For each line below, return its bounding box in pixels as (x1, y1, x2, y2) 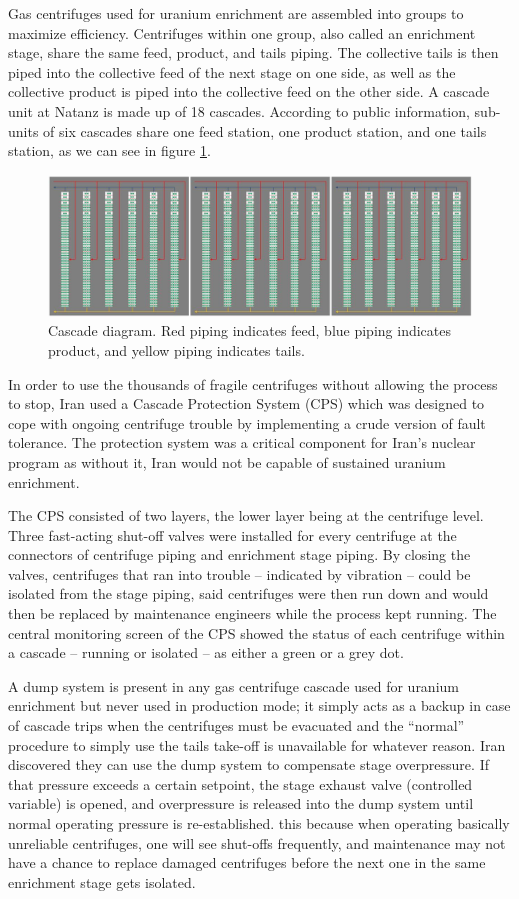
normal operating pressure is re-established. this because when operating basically (8, 813, 510, 834)
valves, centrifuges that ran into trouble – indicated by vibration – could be (8, 563, 471, 584)
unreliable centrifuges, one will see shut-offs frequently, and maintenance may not (8, 832, 506, 853)
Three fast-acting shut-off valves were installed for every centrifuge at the (8, 524, 457, 545)
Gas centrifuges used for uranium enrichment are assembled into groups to (8, 3, 464, 23)
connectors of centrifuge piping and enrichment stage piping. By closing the (8, 544, 471, 565)
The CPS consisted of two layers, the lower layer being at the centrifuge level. (8, 505, 484, 526)
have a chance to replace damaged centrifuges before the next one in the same (8, 852, 486, 873)
